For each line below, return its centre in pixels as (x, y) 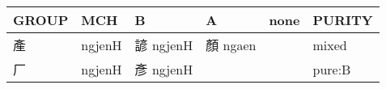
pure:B (332, 69)
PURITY (343, 20)
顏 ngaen (231, 45)
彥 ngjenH (164, 69)
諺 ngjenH (164, 45)
